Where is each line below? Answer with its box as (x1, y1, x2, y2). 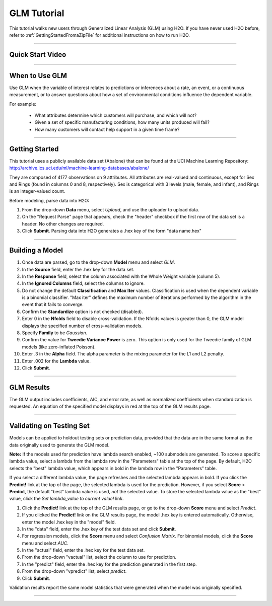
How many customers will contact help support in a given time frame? (34, 126, 180, 132)
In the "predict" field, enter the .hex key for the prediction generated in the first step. (22, 561, 197, 567)
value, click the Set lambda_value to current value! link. (9, 496, 124, 502)
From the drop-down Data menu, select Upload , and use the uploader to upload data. (22, 207, 199, 213)
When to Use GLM (9, 71, 67, 80)
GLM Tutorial (9, 8, 64, 19)
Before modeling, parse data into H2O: (9, 197, 89, 203)
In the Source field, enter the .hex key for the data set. (22, 266, 134, 272)
